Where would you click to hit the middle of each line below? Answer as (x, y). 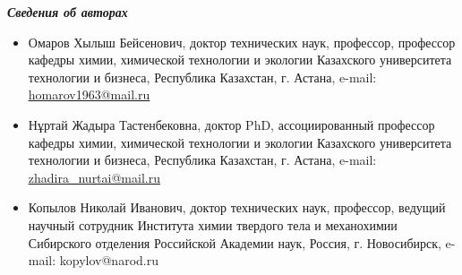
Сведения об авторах (68, 12)
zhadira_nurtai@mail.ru (94, 177)
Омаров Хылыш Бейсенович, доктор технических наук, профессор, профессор (242, 42)
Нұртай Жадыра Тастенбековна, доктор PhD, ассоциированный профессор (231, 124)
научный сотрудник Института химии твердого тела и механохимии (213, 224)
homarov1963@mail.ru (89, 95)
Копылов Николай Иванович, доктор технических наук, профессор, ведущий (237, 207)
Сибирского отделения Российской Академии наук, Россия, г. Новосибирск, (235, 242)
